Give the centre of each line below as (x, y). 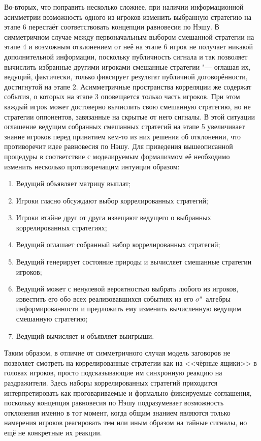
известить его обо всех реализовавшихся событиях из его (105, 298)
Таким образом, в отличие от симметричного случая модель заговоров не (117, 353)
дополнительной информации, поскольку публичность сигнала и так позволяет (126, 56)
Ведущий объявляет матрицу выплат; (73, 183)
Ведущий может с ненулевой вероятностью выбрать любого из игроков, (127, 289)
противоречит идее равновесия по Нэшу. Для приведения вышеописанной (119, 146)
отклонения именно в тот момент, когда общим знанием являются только (117, 412)
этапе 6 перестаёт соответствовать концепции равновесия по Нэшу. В (112, 27)
